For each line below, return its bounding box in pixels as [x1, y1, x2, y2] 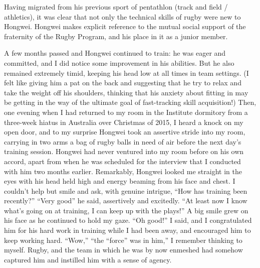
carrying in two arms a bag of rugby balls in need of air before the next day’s [4, 136, 241, 147]
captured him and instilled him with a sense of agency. [4, 254, 172, 264]
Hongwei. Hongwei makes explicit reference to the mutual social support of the [4, 21, 246, 32]
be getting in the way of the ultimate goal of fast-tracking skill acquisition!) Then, [4, 97, 256, 107]
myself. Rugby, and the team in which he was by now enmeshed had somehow [4, 244, 243, 255]
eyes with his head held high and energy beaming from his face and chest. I [4, 176, 235, 186]
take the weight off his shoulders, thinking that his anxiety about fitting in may [4, 87, 248, 97]
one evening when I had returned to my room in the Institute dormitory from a [4, 106, 248, 117]
